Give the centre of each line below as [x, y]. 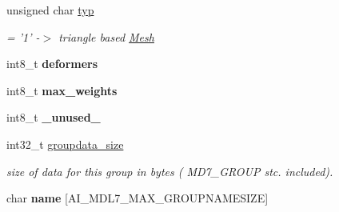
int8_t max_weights [62, 90]
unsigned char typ [50, 10]
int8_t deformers [52, 64]
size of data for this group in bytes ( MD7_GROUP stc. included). [170, 171]
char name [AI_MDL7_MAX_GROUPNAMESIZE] [138, 198]
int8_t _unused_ [54, 117]
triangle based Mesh [106, 36]
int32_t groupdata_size [65, 144]
